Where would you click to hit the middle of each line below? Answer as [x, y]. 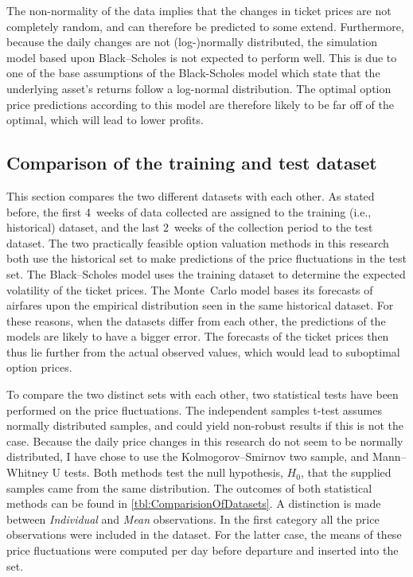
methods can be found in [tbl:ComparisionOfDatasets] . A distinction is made [194, 503]
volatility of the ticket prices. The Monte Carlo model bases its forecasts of [190, 289]
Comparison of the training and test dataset [192, 163]
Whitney [27, 472]
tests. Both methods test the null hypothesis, [173, 472]
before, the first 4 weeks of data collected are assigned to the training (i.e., [189, 211]
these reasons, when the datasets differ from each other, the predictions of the [196, 320]
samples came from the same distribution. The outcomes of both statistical [189, 487]
